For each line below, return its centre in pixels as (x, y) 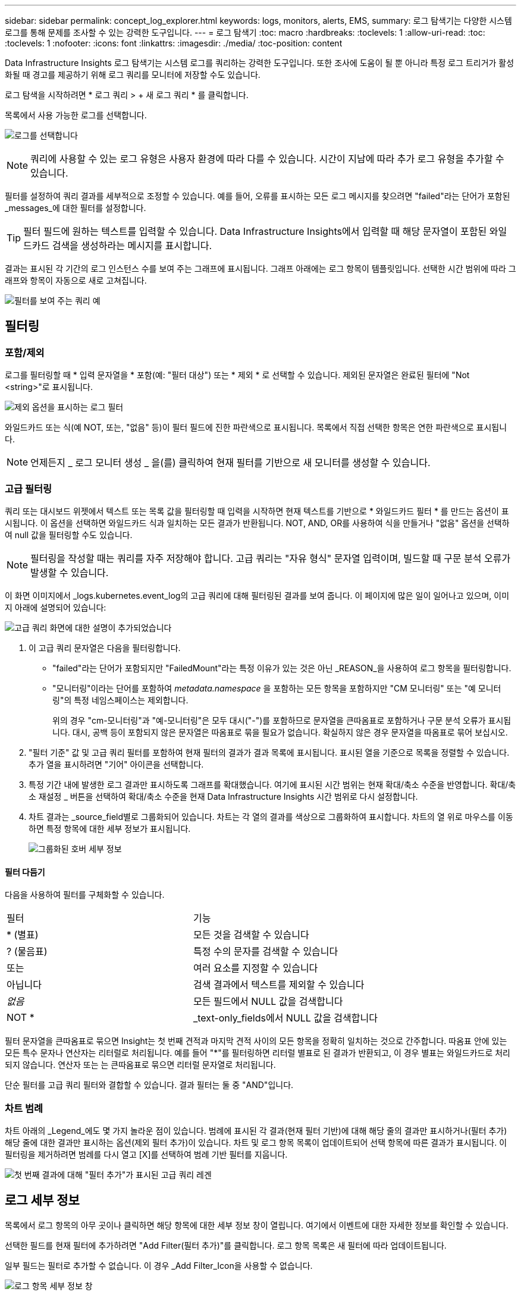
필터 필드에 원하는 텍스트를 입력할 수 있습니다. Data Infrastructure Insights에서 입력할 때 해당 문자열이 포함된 (255, 231)
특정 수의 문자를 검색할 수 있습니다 (266, 952)
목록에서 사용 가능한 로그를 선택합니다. (76, 115)
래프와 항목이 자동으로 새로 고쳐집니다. (76, 280)
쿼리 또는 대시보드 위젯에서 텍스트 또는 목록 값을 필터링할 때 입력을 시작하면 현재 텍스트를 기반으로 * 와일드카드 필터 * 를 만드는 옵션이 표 (257, 511)
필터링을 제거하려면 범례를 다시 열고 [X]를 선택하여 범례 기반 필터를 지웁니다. (146, 1154)
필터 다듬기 (25, 872)
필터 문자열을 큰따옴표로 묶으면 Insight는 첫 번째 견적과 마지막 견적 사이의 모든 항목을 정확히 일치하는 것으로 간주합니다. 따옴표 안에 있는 (256, 1041)
